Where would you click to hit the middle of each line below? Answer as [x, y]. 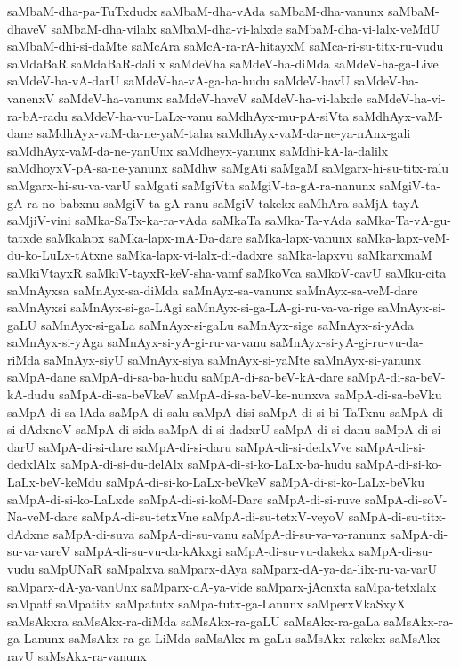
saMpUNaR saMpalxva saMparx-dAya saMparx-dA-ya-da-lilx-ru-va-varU [238, 568]
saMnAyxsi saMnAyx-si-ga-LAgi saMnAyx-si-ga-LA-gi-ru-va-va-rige [190, 307]
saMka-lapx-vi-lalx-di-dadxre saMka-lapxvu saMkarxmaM [274, 255]
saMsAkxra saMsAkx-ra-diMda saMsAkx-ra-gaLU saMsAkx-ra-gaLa [194, 620]
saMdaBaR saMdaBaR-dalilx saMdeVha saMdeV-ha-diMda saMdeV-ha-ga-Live [223, 63]
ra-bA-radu [38, 115]
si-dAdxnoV [40, 429]
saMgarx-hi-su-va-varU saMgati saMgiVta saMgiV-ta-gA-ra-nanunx [191, 185]
